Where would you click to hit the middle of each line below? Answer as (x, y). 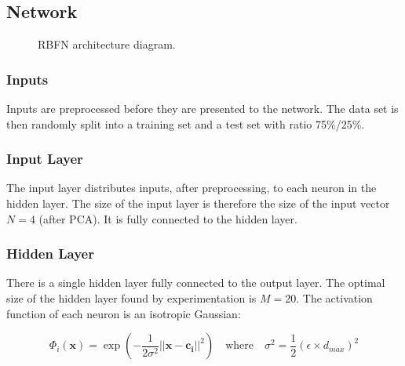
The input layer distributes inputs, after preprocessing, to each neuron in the (192, 188)
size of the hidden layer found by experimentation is (131, 298)
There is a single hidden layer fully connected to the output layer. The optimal (196, 283)
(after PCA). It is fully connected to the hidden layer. (168, 218)
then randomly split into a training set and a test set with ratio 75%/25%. (186, 123)
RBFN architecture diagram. (107, 44)
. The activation (334, 298)
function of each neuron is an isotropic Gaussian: (124, 313)
